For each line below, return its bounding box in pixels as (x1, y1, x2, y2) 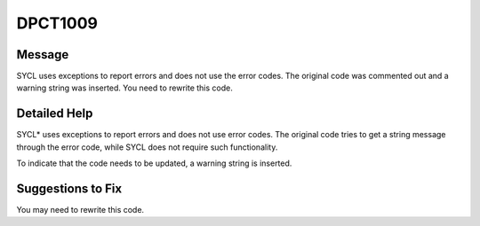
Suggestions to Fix (16, 181, 123, 196)
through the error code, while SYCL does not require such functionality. (16, 142, 278, 152)
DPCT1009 (16, 13, 98, 33)
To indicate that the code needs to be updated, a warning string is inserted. (16, 158, 292, 168)
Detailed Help (16, 106, 93, 121)
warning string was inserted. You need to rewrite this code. (16, 82, 233, 93)
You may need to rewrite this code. (16, 205, 145, 215)
